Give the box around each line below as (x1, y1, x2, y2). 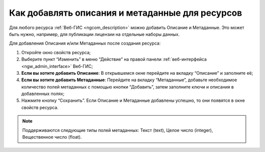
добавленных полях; (21, 91, 65, 97)
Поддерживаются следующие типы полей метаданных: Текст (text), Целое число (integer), (22, 127, 213, 133)
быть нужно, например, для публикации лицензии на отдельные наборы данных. (9, 31, 180, 37)
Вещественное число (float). (22, 134, 82, 140)
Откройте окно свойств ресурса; (21, 49, 91, 55)
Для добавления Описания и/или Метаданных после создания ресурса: (9, 40, 161, 46)
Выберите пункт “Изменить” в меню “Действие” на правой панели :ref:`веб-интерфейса (21, 57, 207, 62)
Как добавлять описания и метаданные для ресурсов (9, 7, 242, 18)
